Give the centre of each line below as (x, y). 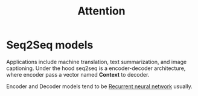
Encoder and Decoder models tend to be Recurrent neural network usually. (99, 86)
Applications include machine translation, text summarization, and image (97, 62)
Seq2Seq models (50, 45)
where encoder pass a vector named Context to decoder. (78, 74)
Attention (101, 11)
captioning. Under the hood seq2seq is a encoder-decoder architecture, (96, 68)
